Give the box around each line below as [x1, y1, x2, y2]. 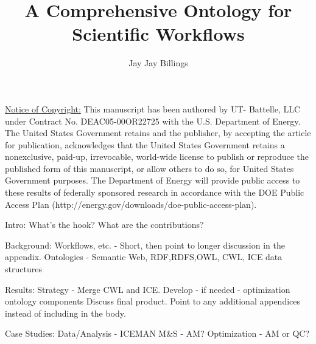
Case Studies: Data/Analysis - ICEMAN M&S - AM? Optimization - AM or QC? [5, 327, 310, 340]
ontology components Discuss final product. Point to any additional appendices [5, 295, 301, 308]
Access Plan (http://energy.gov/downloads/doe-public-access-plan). [5, 198, 257, 210]
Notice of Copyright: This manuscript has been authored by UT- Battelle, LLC [5, 102, 301, 115]
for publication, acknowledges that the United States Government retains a [5, 138, 285, 151]
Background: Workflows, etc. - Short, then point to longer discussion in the [5, 238, 285, 251]
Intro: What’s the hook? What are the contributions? [5, 218, 204, 231]
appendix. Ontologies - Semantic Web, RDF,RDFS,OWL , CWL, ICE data [5, 250, 283, 263]
